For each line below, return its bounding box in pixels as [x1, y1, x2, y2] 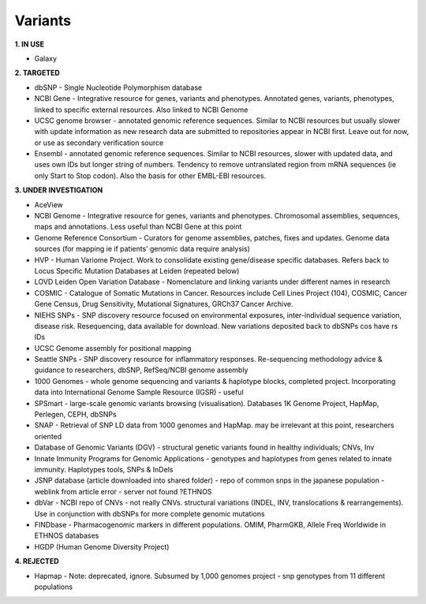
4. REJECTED [14, 557, 59, 566]
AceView [34, 199, 63, 209]
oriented [34, 431, 62, 441]
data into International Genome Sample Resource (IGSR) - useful [34, 387, 244, 397]
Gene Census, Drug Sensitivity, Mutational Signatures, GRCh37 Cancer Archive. [34, 300, 293, 309]
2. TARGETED [14, 68, 61, 78]
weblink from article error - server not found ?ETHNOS [34, 487, 212, 496]
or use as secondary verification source [34, 138, 164, 147]
